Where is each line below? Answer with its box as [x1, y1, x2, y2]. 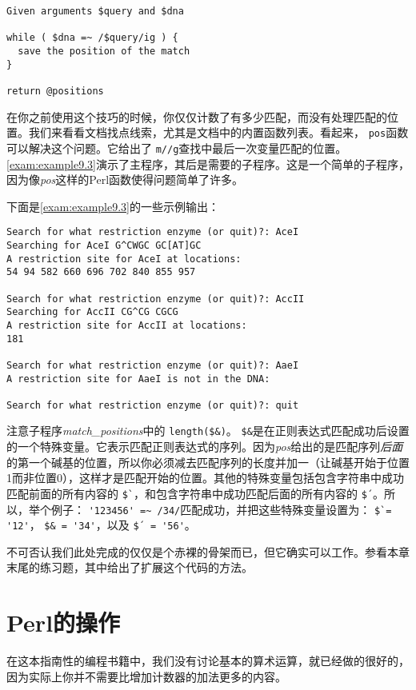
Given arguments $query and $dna [6, 6, 184, 17]
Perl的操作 [6, 606, 121, 639]
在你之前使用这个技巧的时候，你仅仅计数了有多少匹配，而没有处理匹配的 [6, 108, 387, 125]
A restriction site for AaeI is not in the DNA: [6, 373, 270, 385]
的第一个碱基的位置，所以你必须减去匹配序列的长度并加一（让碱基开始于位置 [6, 453, 410, 470]
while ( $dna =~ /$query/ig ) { [6, 32, 178, 44]
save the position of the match [18, 45, 190, 57]
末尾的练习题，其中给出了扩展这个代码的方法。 [6, 559, 253, 576]
